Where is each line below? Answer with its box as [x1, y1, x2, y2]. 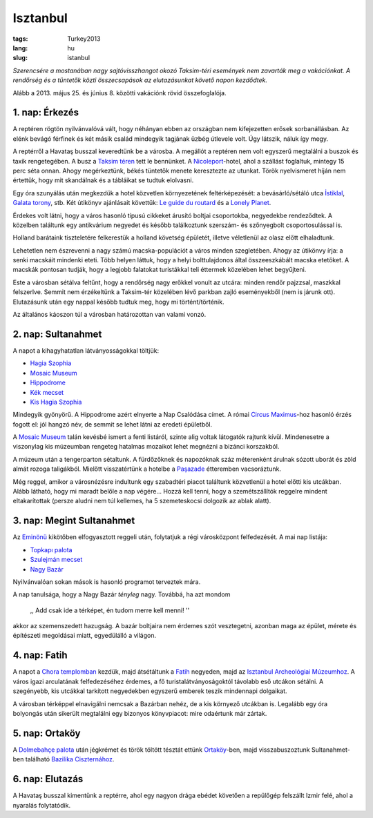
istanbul [67, 54, 90, 62]
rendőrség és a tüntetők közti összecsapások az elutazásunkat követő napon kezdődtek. [12, 76, 267, 84]
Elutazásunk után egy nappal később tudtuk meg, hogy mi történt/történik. [12, 298, 224, 306]
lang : [12, 43, 28, 52]
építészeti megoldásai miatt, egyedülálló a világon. [12, 632, 157, 640]
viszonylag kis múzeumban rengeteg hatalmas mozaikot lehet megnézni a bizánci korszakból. [12, 442, 280, 451]
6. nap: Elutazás [12, 773, 84, 785]
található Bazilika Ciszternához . [25, 755, 115, 763]
